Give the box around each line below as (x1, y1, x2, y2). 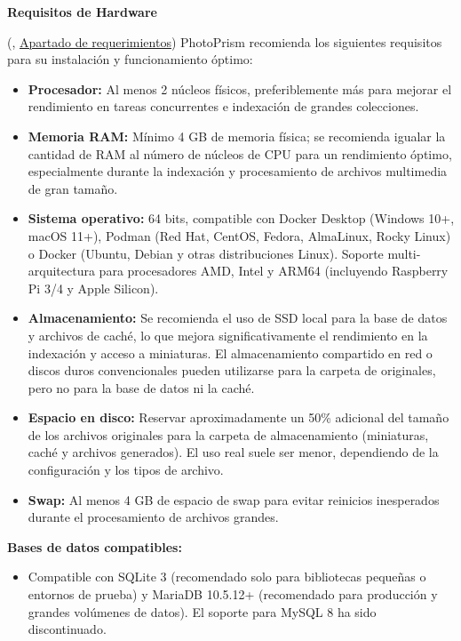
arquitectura (28, 261, 95, 280)
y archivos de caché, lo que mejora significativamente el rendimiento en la (28, 325, 428, 344)
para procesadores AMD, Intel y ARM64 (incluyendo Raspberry (99, 261, 449, 280)
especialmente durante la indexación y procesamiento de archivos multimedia (28, 162, 448, 180)
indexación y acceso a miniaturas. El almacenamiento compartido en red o (28, 343, 433, 362)
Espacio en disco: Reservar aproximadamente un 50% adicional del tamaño (28, 408, 449, 427)
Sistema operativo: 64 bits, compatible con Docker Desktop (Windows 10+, (28, 209, 455, 228)
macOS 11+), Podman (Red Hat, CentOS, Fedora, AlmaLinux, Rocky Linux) (28, 226, 451, 244)
